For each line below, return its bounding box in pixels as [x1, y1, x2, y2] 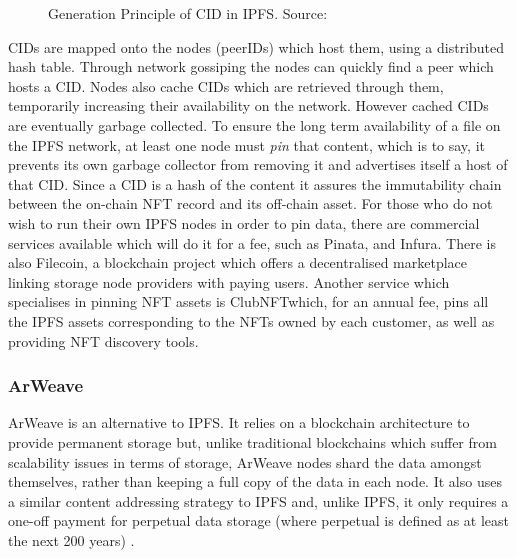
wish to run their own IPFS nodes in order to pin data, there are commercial [8, 212, 480, 233]
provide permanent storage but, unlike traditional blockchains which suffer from [8, 431, 497, 452]
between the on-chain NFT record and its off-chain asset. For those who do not [8, 193, 493, 214]
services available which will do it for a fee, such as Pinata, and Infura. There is [8, 232, 496, 253]
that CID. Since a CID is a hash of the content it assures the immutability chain [8, 173, 502, 194]
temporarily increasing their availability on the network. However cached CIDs [8, 95, 489, 116]
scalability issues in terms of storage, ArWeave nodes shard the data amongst [8, 451, 482, 472]
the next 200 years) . [8, 529, 135, 550]
